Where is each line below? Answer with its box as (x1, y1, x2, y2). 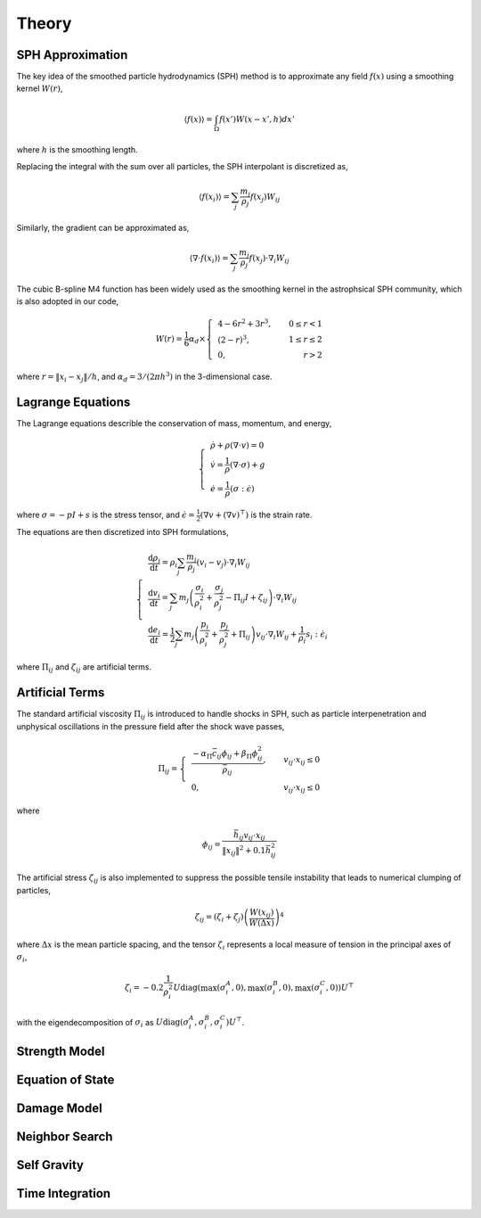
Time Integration (16, 1186, 111, 1201)
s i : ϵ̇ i (306, 630, 329, 642)
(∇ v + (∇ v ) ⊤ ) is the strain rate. (200, 508, 313, 521)
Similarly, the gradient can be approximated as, (16, 222, 190, 233)
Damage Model (16, 1100, 102, 1115)
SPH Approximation (16, 47, 128, 62)
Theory (16, 13, 72, 33)
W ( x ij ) (249, 908, 274, 919)
